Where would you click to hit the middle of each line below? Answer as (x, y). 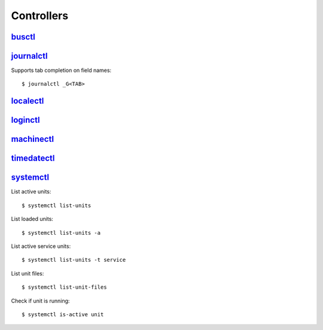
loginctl (25, 120)
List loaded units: (32, 219)
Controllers (40, 16)
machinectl (32, 139)
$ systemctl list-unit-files (64, 287)
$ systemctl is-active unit (63, 314)
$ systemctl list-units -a (61, 233)
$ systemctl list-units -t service (74, 260)
